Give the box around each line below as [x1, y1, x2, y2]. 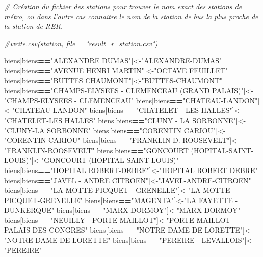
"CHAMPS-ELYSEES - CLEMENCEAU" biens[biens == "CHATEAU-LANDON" [4, 95, 258, 105]
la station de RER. [4, 21, 63, 32]
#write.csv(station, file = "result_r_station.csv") [4, 38, 158, 48]
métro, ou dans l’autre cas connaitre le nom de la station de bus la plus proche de [4, 11, 258, 21]
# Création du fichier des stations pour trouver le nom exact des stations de [4, 1, 242, 11]
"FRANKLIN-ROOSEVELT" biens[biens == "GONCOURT [4, 145, 189, 155]
